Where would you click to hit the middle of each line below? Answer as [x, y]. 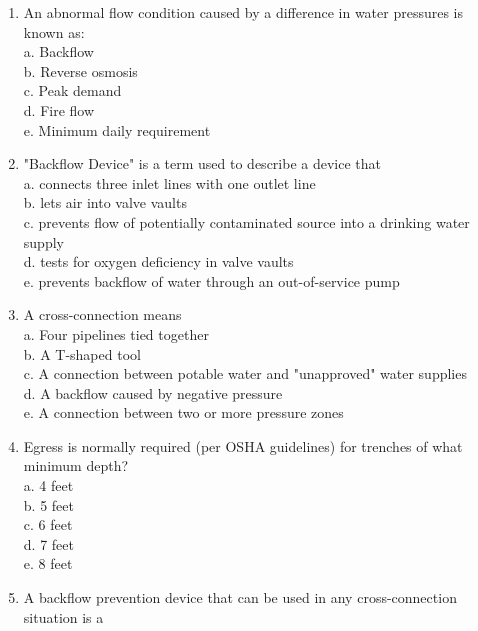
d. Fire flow [59, 109]
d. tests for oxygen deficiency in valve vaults [158, 261]
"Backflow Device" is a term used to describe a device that [202, 163]
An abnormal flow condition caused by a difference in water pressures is [243, 12]
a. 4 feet [48, 485]
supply [43, 241]
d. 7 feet [48, 543]
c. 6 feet [48, 524]
